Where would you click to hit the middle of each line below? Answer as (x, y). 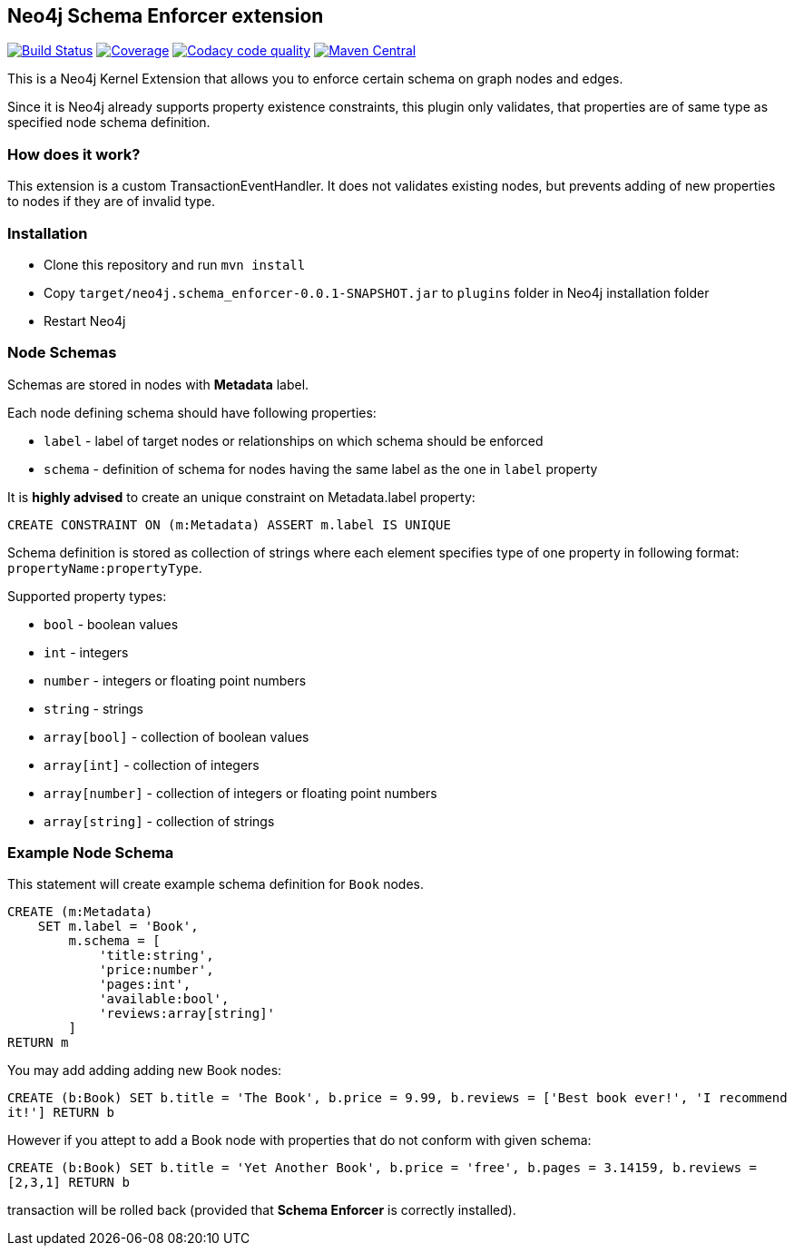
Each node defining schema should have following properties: (192, 412)
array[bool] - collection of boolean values (176, 736)
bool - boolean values (111, 624)
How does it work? (74, 154)
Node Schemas (62, 353)
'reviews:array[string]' (187, 1014)
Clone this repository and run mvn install (175, 264)
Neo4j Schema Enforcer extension (166, 16)
